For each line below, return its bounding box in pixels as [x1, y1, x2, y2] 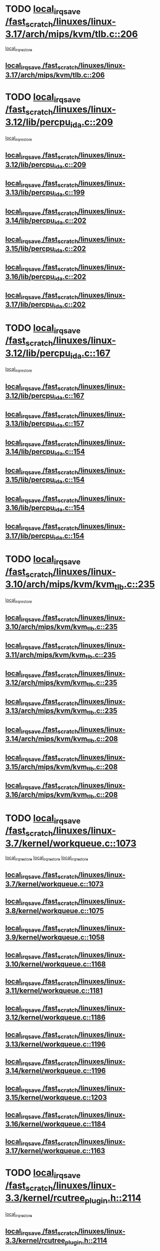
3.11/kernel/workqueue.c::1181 [5, 987, 103, 995]
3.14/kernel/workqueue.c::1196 [5, 1067, 106, 1075]
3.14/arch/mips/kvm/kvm [5, 734, 87, 743]
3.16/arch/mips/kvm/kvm [5, 790, 87, 799]
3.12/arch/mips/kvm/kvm [5, 679, 87, 687]
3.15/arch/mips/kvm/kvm [5, 762, 87, 771]
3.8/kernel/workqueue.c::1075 [5, 906, 104, 915]
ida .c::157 [54, 419, 84, 429]
